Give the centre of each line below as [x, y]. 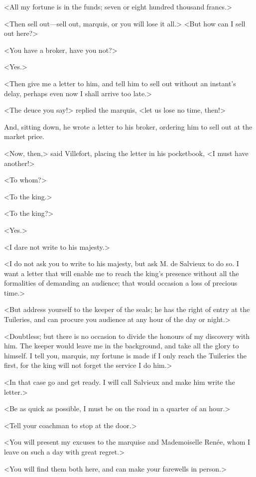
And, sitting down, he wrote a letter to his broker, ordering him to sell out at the [128, 126]
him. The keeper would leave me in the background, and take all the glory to [122, 346]
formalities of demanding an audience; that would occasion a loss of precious [121, 283]
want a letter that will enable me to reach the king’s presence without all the [122, 273]
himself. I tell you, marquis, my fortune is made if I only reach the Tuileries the [125, 355]
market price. [24, 136]
